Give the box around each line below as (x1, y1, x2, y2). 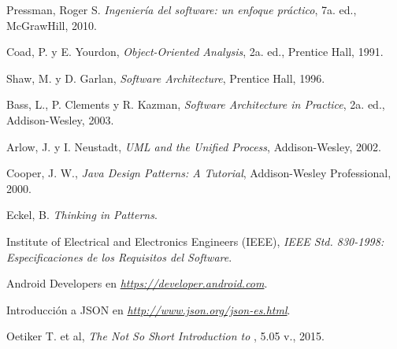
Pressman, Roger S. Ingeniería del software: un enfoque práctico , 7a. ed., (6, 2, 357, 17)
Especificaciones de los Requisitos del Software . (6, 248, 232, 265)
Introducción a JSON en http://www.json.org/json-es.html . (6, 301, 291, 317)
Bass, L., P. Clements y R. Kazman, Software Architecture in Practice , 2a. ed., (6, 96, 385, 113)
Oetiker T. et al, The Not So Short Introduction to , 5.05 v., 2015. (6, 328, 325, 344)
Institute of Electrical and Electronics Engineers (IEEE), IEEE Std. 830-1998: (6, 232, 384, 249)
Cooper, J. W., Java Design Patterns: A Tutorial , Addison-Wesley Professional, (6, 165, 391, 181)
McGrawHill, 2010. (6, 17, 97, 33)
